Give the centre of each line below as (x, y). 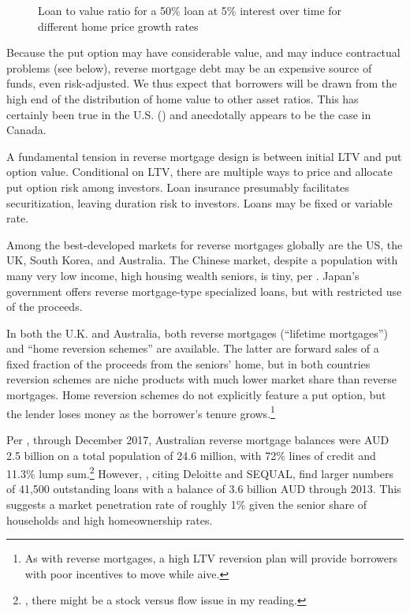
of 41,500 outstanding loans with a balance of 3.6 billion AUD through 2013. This (204, 489)
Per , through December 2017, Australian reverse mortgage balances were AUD (198, 439)
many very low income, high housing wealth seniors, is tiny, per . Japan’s (183, 275)
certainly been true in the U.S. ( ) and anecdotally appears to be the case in (189, 114)
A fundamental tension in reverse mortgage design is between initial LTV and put (204, 156)
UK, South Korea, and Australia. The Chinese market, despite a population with (202, 260)
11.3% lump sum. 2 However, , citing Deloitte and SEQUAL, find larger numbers (200, 472)
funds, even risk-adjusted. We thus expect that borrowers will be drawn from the (202, 83)
